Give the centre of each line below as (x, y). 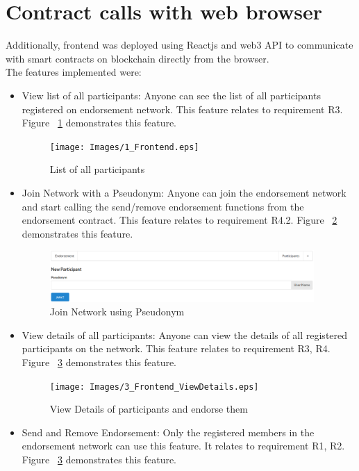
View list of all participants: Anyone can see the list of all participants (171, 95)
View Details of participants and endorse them (149, 409)
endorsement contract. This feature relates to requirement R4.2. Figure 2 (179, 220)
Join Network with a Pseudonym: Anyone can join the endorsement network (184, 192)
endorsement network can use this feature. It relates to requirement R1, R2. (183, 446)
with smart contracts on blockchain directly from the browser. (137, 58)
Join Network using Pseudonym (117, 312)
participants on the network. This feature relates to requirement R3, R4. (176, 348)
